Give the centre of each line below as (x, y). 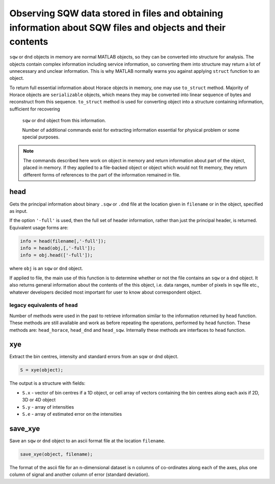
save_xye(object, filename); (57, 454)
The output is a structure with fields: (47, 383)
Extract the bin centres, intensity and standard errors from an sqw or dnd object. (94, 357)
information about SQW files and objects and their (118, 27)
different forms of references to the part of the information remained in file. (102, 175)
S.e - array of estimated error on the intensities (72, 414)
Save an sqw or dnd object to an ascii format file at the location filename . (87, 441)
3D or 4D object (39, 400)
